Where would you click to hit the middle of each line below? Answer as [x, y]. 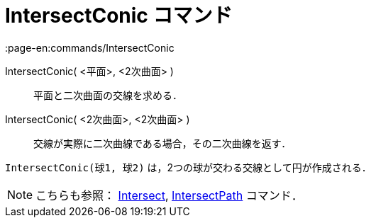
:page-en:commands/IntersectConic [90, 47]
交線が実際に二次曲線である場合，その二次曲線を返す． [162, 143]
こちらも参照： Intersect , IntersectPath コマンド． [169, 195]
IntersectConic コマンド [119, 16]
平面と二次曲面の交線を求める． [108, 95]
